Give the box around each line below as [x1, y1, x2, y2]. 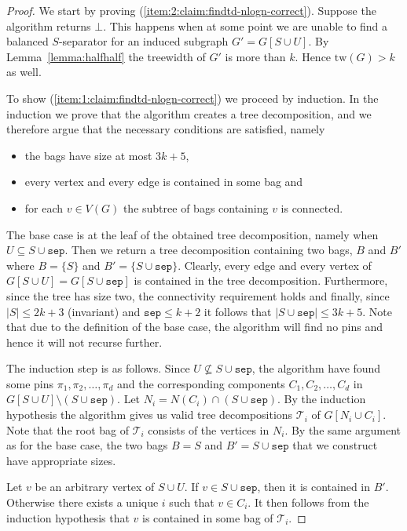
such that [169, 494, 214, 511]
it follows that [203, 303, 272, 319]
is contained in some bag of [142, 509, 273, 526]
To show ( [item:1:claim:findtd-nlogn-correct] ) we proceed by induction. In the [6, 89, 379, 106]
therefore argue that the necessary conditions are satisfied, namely [6, 121, 325, 137]
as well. [6, 64, 42, 80]
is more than [225, 48, 286, 64]
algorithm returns [6, 17, 91, 34]
